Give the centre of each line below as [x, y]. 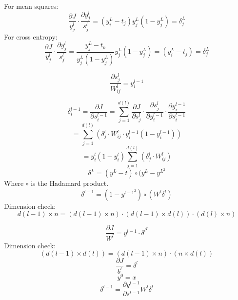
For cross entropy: [31, 36]
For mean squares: [31, 6]
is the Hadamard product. [70, 183]
